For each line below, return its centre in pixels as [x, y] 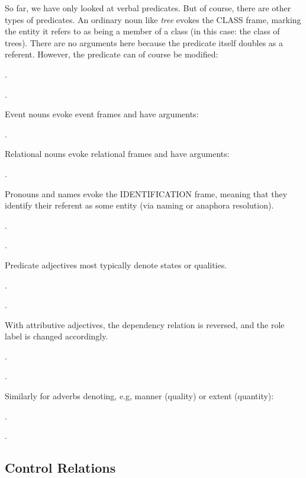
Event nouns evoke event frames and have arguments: [102, 114]
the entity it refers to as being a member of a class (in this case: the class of [142, 31]
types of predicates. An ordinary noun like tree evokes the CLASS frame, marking [153, 19]
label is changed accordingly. [57, 336]
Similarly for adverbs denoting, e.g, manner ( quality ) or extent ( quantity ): [139, 396]
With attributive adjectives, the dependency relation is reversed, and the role [145, 324]
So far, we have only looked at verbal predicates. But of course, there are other [148, 8]
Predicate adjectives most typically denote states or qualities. [116, 264]
